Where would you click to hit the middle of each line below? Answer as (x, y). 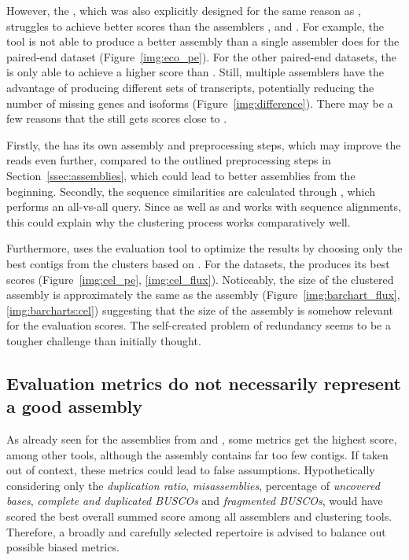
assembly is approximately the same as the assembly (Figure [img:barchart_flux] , (203, 295)
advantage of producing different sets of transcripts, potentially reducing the (190, 87)
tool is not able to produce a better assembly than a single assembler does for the (203, 41)
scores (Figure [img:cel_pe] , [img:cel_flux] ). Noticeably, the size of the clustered (200, 279)
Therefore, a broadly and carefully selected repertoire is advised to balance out (196, 531)
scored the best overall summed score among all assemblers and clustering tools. (199, 516)
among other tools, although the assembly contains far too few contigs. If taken (197, 454)
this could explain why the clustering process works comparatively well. (179, 221)
